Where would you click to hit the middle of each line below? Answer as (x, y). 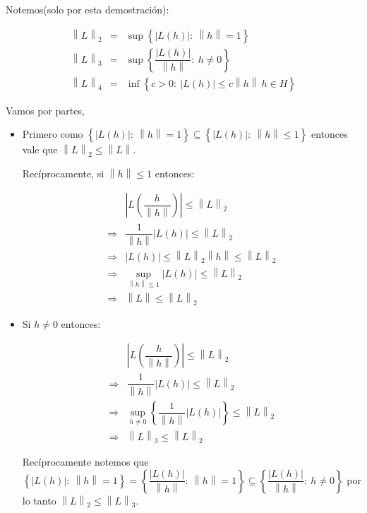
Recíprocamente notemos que (85, 462)
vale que (40, 149)
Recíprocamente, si (63, 173)
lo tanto (39, 500)
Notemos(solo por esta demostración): (88, 9)
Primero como (53, 134)
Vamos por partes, (45, 110)
